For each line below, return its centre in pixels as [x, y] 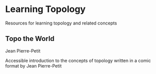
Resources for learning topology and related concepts [61, 23]
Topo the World [30, 39]
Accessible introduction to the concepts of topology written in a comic [78, 60]
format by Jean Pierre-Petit [33, 65]
